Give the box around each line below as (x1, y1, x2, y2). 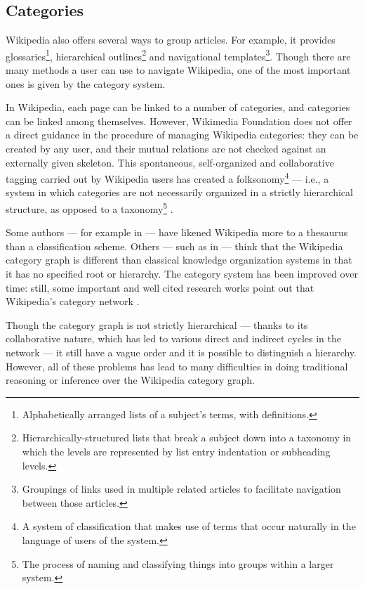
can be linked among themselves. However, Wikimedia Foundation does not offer (6, 113, 352, 128)
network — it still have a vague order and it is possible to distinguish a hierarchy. (6, 345, 357, 360)
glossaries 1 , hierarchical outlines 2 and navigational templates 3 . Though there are (6, 46, 351, 63)
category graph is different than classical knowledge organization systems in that (6, 252, 352, 267)
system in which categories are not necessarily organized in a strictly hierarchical (6, 185, 353, 200)
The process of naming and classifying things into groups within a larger (22, 556, 334, 571)
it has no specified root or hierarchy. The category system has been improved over (6, 266, 358, 281)
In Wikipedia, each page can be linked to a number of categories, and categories (6, 100, 350, 115)
